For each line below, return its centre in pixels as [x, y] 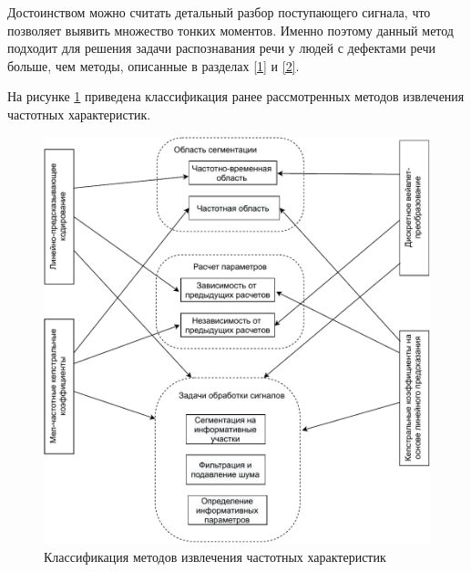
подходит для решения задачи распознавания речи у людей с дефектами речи [221, 48]
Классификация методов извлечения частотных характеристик [215, 556]
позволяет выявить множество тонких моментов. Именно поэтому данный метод [230, 30]
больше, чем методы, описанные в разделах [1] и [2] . [154, 65]
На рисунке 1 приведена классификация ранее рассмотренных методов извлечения [236, 96]
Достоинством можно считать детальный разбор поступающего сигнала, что [219, 12]
